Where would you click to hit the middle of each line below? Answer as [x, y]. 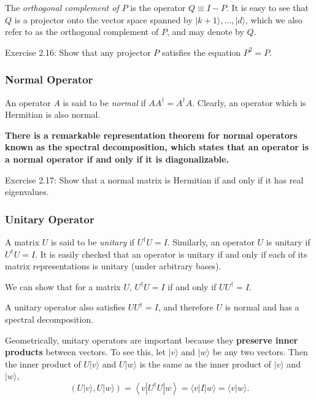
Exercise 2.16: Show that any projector [78, 52]
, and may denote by [205, 32]
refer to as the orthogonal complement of [82, 32]
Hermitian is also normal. [53, 114]
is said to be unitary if [93, 241]
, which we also [274, 19]
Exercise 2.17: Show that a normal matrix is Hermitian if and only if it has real [154, 179]
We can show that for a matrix [63, 286]
